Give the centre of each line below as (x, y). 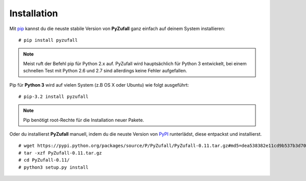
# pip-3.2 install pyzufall (54, 96)
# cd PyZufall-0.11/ (44, 160)
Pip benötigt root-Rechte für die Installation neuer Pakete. (84, 120)
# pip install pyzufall (48, 40)
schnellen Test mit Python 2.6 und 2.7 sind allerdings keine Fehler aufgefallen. (105, 71)
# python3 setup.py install (54, 167)
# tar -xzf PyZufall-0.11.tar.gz (60, 153)
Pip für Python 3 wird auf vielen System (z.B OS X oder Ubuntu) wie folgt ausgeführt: (99, 85)
